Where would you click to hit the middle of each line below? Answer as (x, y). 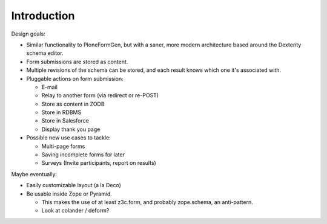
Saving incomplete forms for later (83, 155)
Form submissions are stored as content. (77, 62)
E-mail (49, 87)
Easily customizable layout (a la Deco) (74, 185)
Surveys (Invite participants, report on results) (99, 163)
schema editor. (45, 53)
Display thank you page (71, 129)
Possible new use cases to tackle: (69, 138)
